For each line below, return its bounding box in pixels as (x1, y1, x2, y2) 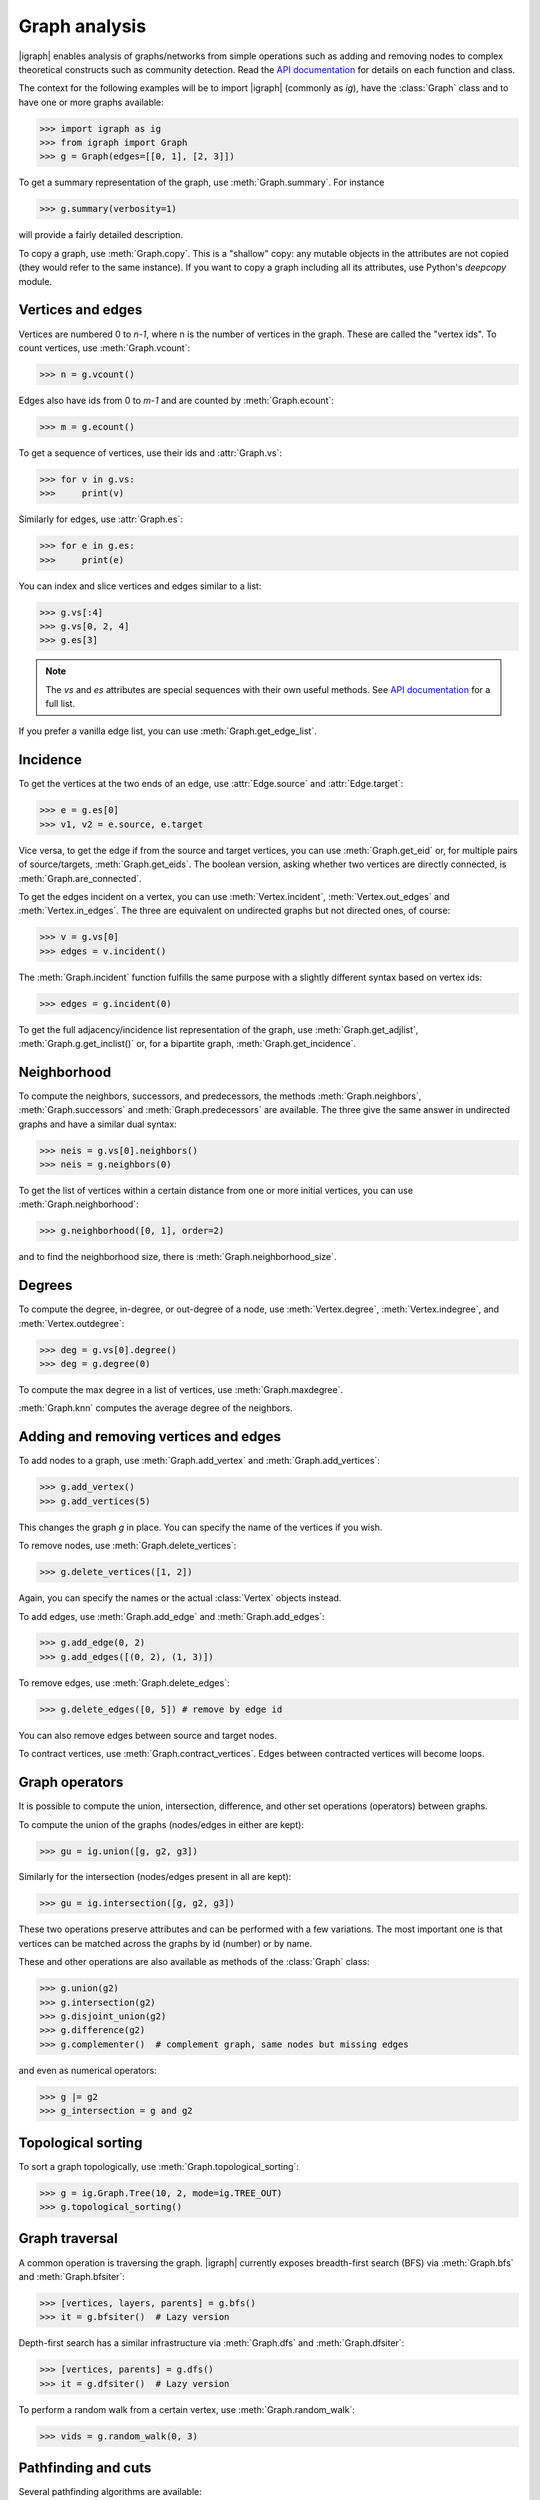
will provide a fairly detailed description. (18, 229, 184, 241)
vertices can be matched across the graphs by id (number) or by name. (18, 1937, 313, 1949)
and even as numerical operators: (18, 2064, 157, 2076)
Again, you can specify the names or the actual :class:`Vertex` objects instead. (18, 1592, 342, 1604)
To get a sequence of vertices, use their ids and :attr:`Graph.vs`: (18, 446, 282, 459)
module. (18, 275, 53, 287)
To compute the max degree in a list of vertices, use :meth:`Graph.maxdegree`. (18, 1384, 344, 1396)
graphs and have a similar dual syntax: (18, 1118, 177, 1130)
